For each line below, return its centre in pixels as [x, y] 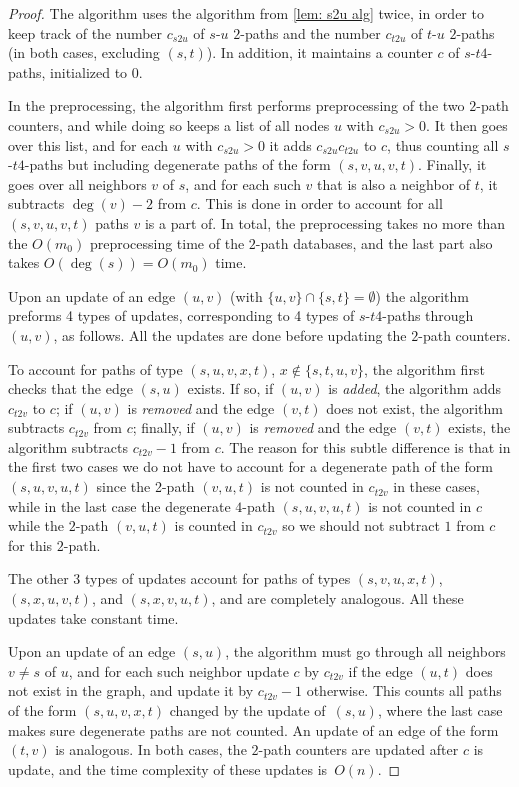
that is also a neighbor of [394, 183]
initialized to [89, 71]
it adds [290, 144]
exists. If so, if [230, 388]
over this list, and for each [88, 144]
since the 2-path [145, 486]
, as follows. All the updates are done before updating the [230, 334]
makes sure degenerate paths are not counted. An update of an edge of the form [253, 729]
